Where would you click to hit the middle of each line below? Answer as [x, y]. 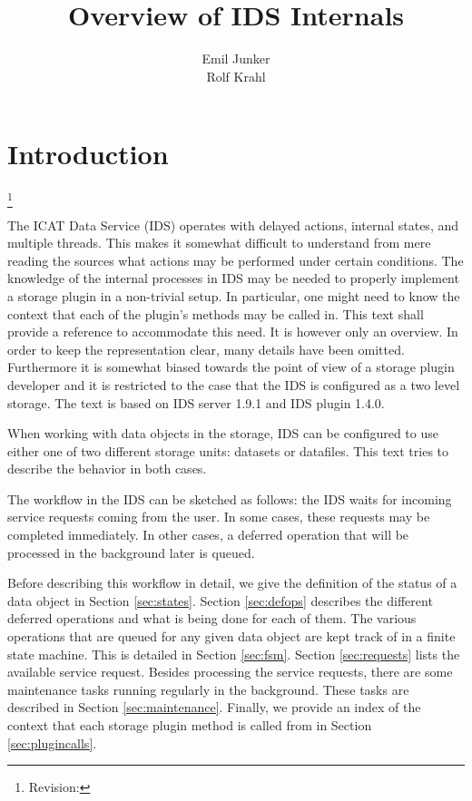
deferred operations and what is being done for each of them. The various [212, 618]
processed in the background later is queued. [131, 552]
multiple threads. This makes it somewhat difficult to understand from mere [219, 243]
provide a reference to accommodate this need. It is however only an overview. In [233, 332]
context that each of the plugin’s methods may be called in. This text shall [216, 313]
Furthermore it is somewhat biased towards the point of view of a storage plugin [231, 367]
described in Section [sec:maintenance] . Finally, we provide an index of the [214, 707]
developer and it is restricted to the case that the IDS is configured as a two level [234, 384]
